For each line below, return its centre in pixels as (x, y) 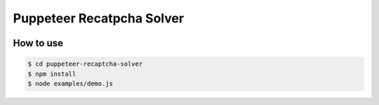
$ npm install (52, 74)
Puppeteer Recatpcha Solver (99, 18)
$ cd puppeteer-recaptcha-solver (85, 64)
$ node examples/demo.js (71, 83)
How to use (38, 43)
